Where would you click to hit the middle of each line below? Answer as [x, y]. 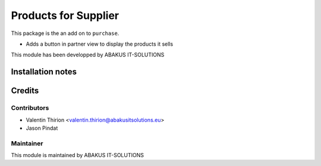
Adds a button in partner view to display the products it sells [100, 44]
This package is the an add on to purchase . [65, 33]
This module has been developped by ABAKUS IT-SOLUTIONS [88, 55]
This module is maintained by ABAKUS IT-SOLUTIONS [77, 155]
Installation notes [44, 72]
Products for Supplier [65, 15]
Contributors [30, 108]
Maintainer [27, 143]
